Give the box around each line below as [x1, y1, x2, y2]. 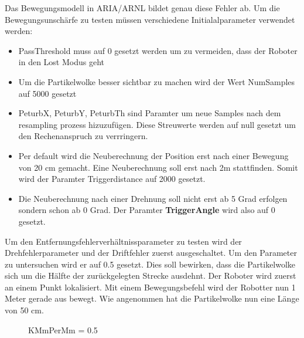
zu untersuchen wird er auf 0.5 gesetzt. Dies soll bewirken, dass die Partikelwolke [5, 258, 296, 270]
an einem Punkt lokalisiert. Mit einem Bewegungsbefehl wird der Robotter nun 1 [5, 280, 296, 293]
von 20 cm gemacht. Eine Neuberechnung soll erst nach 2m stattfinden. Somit [18, 161, 298, 173]
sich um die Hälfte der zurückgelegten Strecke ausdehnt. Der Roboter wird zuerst [5, 269, 296, 282]
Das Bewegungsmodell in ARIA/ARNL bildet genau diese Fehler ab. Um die [5, 2, 280, 13]
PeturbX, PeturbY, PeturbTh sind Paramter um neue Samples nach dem [18, 107, 281, 119]
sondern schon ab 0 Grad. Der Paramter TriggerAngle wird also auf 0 [18, 204, 275, 216]
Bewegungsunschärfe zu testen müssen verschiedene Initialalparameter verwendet [5, 13, 295, 25]
